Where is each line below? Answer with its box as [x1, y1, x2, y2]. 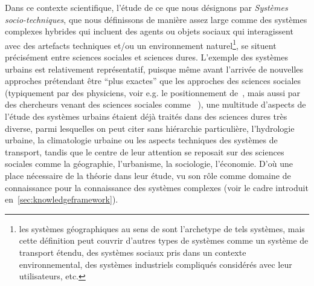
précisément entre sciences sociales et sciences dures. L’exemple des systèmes [5, 51, 288, 63]
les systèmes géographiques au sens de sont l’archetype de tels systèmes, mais [19, 222, 305, 235]
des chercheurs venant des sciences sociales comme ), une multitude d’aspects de [5, 98, 306, 111]
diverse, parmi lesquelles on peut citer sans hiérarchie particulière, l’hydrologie [5, 122, 295, 134]
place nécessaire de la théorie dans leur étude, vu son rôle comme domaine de [5, 169, 291, 181]
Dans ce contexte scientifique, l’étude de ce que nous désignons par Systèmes [5, 1, 288, 13]
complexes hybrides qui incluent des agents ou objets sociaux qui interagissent [5, 25, 293, 37]
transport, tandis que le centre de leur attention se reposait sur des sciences [5, 145, 284, 158]
